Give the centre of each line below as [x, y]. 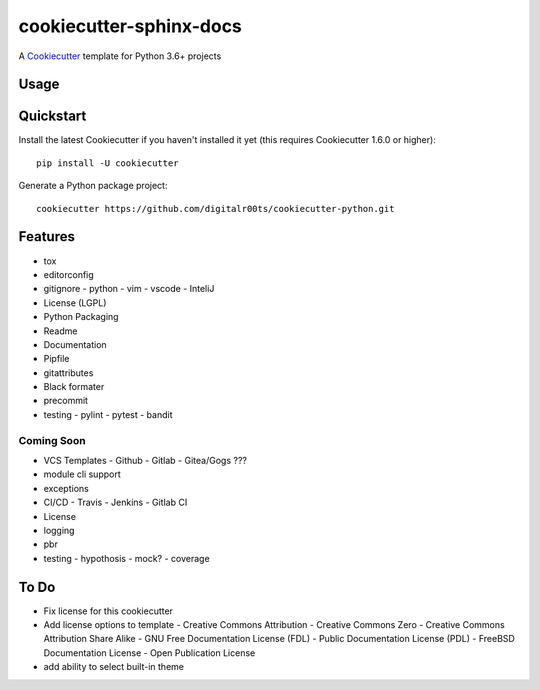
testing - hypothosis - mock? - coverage [126, 558]
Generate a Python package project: [93, 186]
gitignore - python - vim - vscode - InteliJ [129, 289]
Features [46, 236]
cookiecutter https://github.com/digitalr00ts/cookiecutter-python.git [215, 208]
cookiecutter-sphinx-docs [130, 26]
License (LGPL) [75, 302]
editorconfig [68, 274]
